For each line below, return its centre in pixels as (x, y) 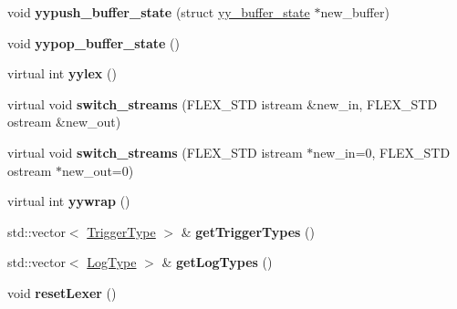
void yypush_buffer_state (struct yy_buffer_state (159, 12)
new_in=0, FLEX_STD (382, 152)
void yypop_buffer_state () (93, 42)
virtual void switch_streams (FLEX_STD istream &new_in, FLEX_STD (223, 103)
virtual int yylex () (62, 73)
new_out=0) (98, 170)
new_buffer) (355, 12)
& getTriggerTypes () (248, 231)
